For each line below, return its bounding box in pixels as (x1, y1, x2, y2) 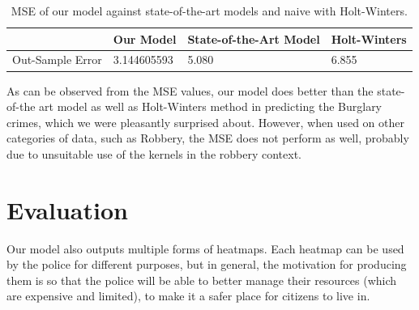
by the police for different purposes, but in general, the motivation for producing (6, 256, 407, 273)
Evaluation (6, 193, 128, 226)
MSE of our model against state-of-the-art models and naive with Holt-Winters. (11, 2, 408, 19)
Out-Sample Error (12, 51, 102, 68)
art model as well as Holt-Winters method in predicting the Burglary (39, 98, 383, 115)
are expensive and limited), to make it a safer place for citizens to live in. (6, 287, 370, 304)
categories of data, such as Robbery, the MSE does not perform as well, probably (6, 130, 409, 147)
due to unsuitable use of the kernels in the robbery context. (6, 145, 301, 162)
